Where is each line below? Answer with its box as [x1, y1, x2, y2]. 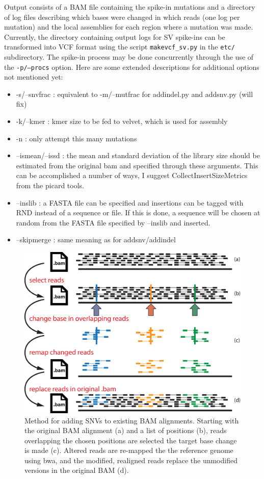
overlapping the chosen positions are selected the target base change [24, 435, 237, 445]
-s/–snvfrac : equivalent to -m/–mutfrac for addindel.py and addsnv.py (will [16, 88, 253, 99]
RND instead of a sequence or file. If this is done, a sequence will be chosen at [16, 207, 260, 218]
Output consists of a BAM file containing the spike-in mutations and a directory [4, 2, 255, 12]
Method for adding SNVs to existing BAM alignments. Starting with [24, 415, 239, 425]
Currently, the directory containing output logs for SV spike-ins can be [4, 31, 225, 42]
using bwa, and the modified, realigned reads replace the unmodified [24, 455, 237, 465]
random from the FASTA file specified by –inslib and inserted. [16, 217, 210, 228]
